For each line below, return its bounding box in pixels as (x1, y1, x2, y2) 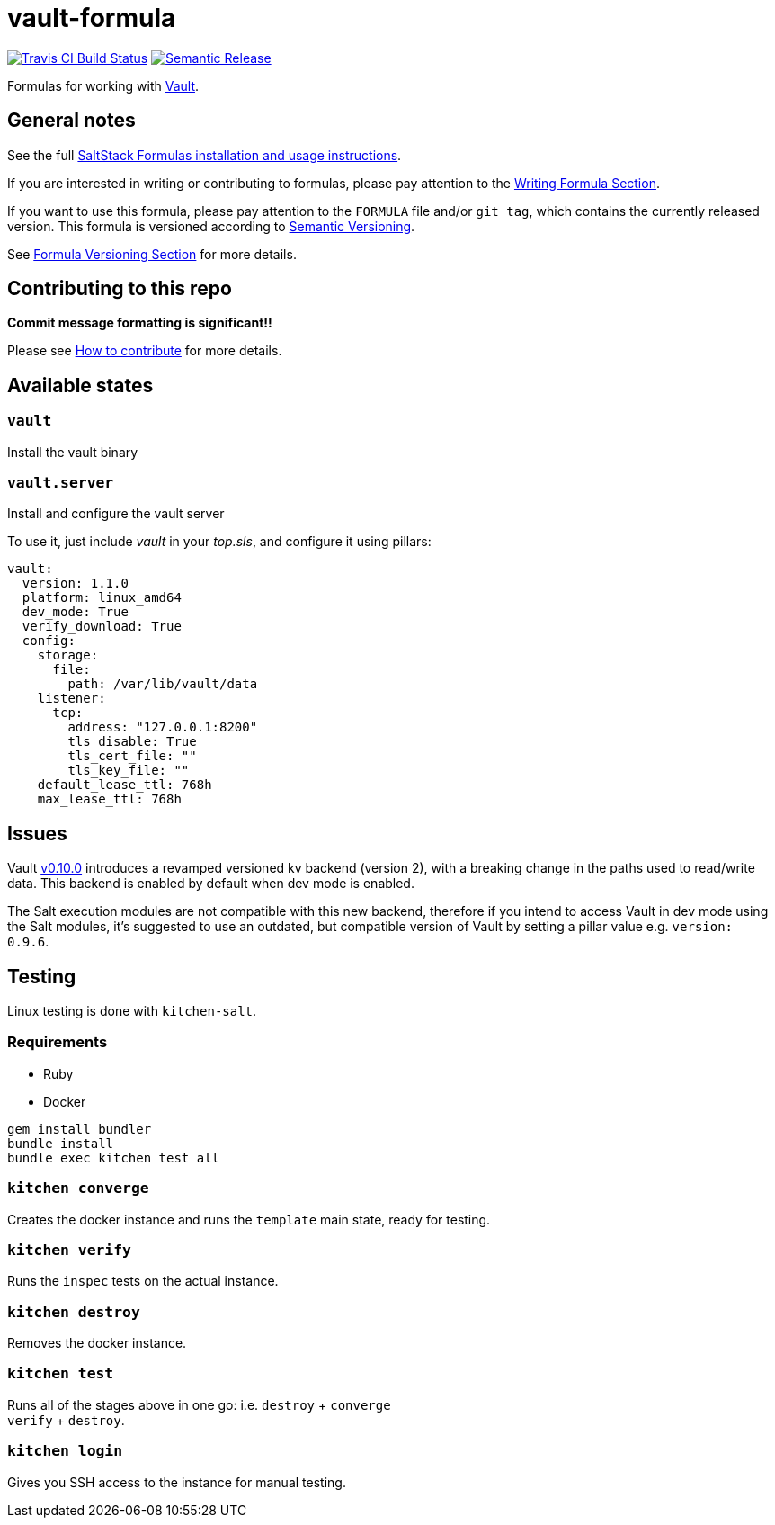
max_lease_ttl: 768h (37, 792, 182, 807)
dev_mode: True (22, 605, 129, 620)
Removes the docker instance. (7, 1335, 187, 1351)
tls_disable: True (67, 734, 197, 749)
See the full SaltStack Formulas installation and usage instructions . (7, 147, 402, 163)
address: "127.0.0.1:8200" (67, 720, 258, 735)
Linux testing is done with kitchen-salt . (7, 1003, 257, 1019)
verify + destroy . (7, 1412, 125, 1428)
